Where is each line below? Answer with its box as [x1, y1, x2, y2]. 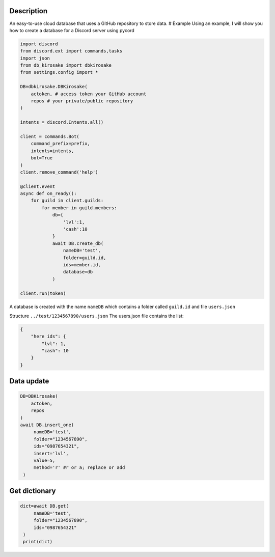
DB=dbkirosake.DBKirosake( [20, 84, 88, 90]
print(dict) [23, 539, 53, 545]
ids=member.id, [63, 262, 101, 267]
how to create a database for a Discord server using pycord [9, 27, 134, 33]
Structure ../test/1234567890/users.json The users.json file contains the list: [9, 313, 184, 319]
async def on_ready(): [20, 191, 77, 197]
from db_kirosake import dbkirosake [20, 63, 112, 68]
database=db [63, 269, 93, 275]
